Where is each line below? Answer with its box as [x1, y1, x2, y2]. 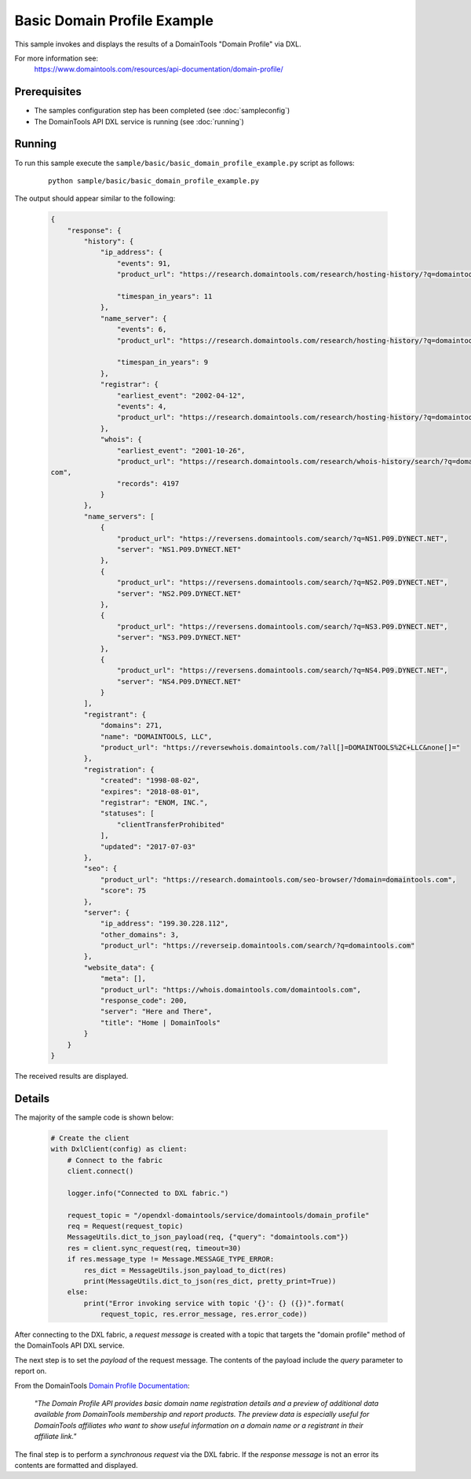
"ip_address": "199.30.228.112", [100, 919, 229, 928]
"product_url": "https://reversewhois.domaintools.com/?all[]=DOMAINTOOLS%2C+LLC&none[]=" [100, 743, 461, 752]
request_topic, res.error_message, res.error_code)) [100, 1310, 308, 1319]
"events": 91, [116, 259, 172, 267]
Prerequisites [14, 85, 82, 98]
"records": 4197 [116, 479, 180, 487]
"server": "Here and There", [100, 1007, 213, 1016]
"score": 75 [100, 886, 147, 896]
